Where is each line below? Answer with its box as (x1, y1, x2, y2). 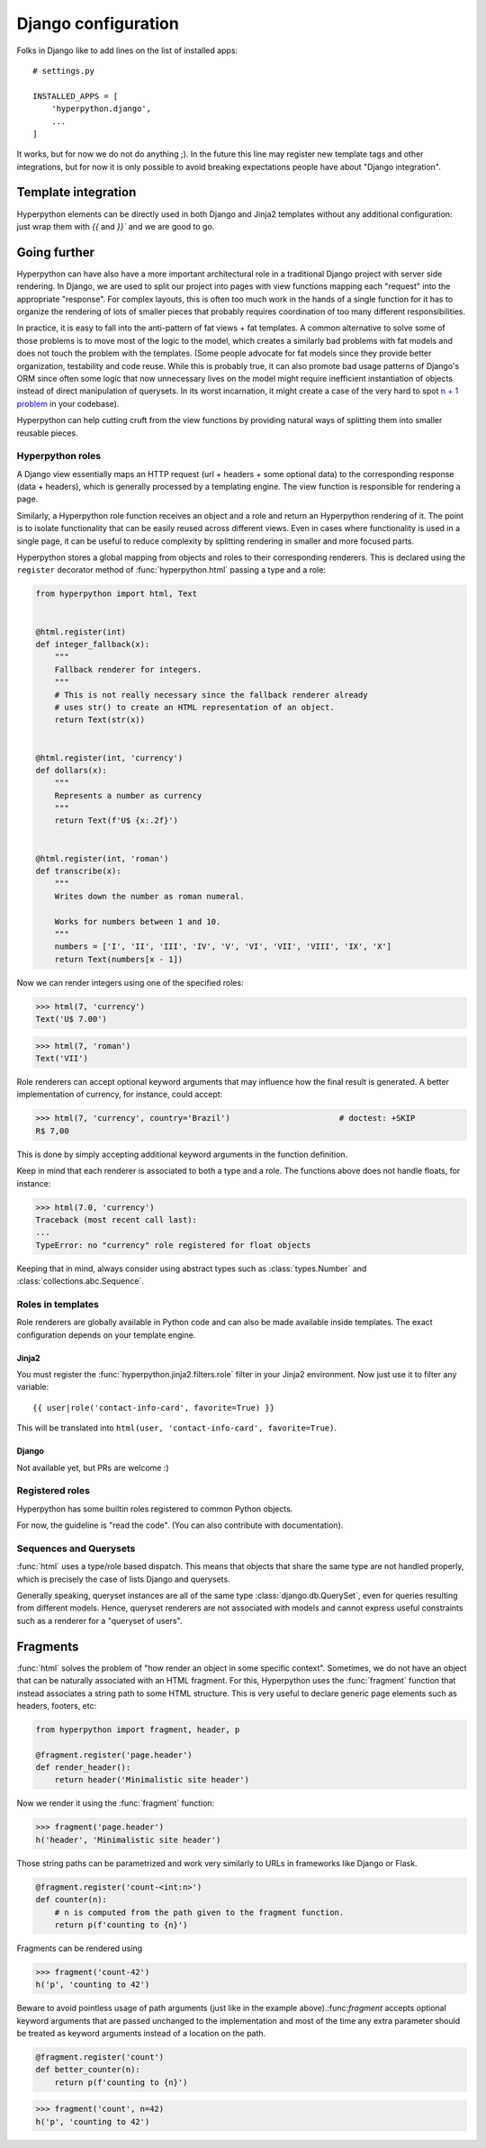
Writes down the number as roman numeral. (54, 891, 245, 901)
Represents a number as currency (54, 790, 202, 800)
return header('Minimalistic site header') (54, 1774, 249, 1785)
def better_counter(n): (35, 2064, 141, 2075)
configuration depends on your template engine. (16, 1329, 196, 1340)
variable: (16, 1382, 49, 1393)
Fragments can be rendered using (16, 1943, 143, 1954)
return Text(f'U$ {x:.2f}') (54, 816, 179, 826)
